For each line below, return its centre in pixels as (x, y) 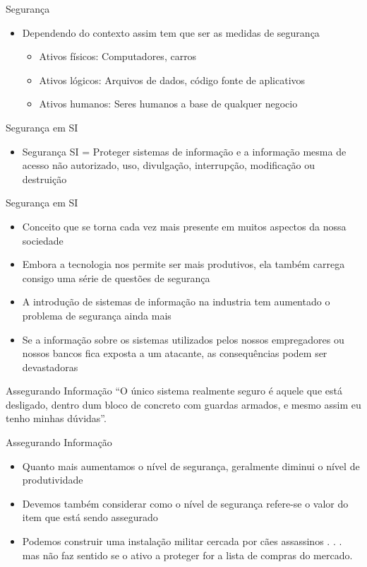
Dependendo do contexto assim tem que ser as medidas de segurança (171, 32)
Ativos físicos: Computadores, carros (118, 56)
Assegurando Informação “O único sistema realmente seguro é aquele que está (174, 391)
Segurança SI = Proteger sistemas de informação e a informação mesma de (184, 151)
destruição (44, 179)
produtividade (53, 480)
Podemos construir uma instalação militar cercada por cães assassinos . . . (182, 541)
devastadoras (50, 367)
